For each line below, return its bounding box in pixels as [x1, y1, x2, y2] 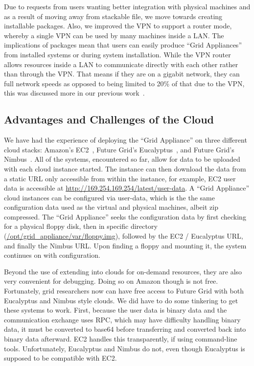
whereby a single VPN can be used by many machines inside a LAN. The [4, 30, 224, 40]
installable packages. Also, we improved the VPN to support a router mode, [4, 21, 232, 31]
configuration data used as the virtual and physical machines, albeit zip [4, 202, 218, 212]
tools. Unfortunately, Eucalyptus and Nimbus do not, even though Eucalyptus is [4, 343, 245, 353]
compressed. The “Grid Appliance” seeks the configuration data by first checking [4, 211, 246, 221]
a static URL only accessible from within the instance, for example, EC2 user [4, 173, 236, 183]
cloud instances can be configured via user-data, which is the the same [4, 192, 215, 202]
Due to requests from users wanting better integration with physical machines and [4, 1, 251, 11]
